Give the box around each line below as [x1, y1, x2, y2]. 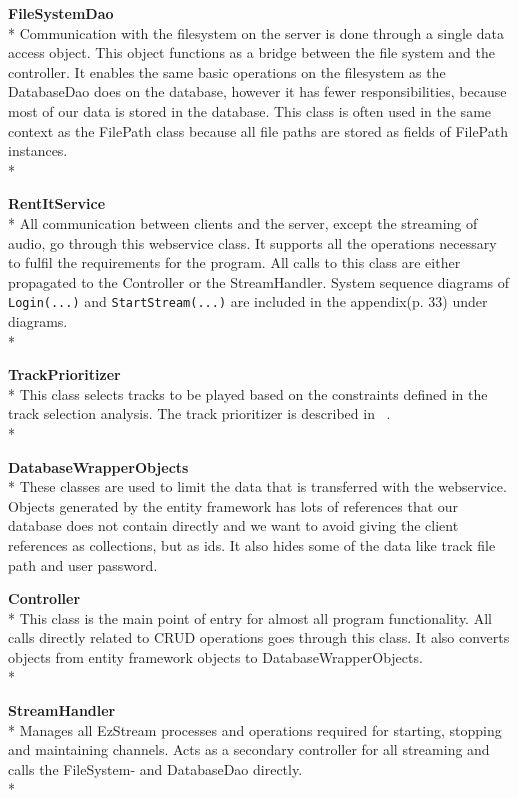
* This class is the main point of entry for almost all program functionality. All [8, 607, 492, 628]
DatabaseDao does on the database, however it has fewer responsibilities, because [8, 81, 507, 102]
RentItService [8, 193, 106, 214]
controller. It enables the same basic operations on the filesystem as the [8, 61, 446, 82]
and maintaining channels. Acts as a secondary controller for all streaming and [8, 739, 490, 760]
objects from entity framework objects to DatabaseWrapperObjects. [8, 646, 423, 667]
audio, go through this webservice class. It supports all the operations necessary [8, 232, 497, 253]
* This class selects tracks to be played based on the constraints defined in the [8, 383, 488, 404]
